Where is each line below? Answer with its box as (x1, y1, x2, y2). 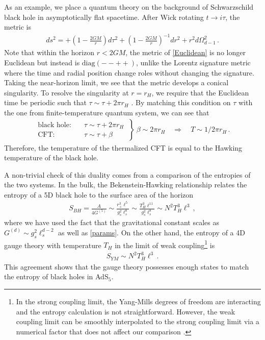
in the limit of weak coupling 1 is (115, 238, 215, 250)
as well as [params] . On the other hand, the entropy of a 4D (58, 227, 245, 237)
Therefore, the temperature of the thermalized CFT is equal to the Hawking (4, 142, 243, 153)
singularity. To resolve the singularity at (4, 87, 129, 98)
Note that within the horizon (4, 47, 95, 58)
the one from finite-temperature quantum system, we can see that (4, 107, 209, 117)
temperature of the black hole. (4, 152, 99, 163)
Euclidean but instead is (4, 57, 80, 67)
